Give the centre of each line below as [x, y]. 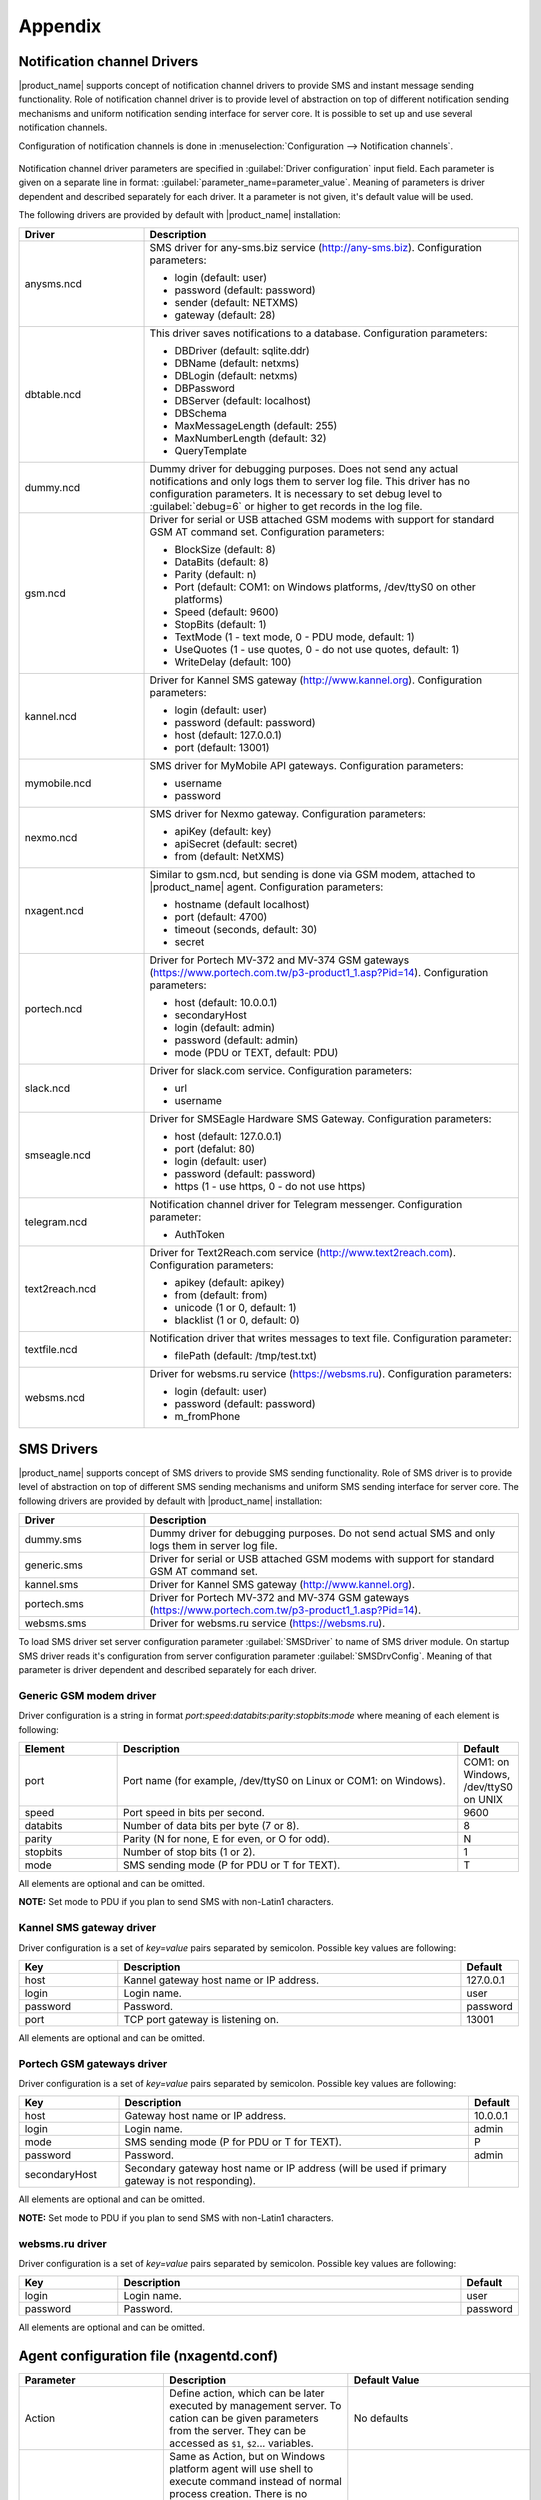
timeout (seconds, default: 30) [246, 929]
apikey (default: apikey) [229, 1282]
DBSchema [200, 413]
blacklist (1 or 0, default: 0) [237, 1320]
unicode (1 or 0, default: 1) [235, 1307]
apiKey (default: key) [223, 831]
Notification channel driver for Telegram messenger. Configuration [306, 1204]
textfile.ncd [51, 1349]
